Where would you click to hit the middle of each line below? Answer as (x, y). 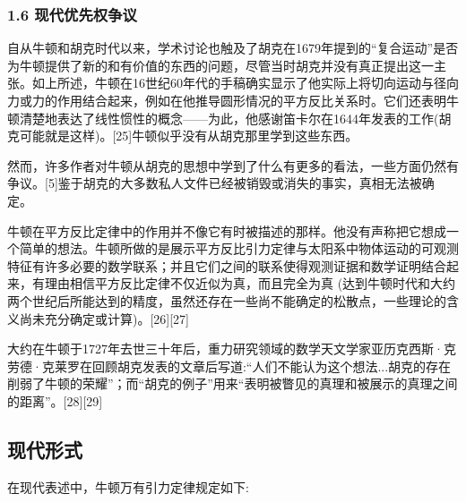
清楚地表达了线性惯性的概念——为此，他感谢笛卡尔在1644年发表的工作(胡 (235, 118)
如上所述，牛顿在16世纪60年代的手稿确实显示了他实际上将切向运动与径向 (245, 83)
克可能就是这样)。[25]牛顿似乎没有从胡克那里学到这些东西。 (183, 136)
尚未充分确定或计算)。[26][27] (104, 318)
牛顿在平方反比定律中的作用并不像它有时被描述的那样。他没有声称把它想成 (227, 230)
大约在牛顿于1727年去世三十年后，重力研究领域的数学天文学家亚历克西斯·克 (232, 349)
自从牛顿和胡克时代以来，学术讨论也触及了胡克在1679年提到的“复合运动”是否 (233, 48)
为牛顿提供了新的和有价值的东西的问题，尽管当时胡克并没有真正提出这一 (220, 65)
